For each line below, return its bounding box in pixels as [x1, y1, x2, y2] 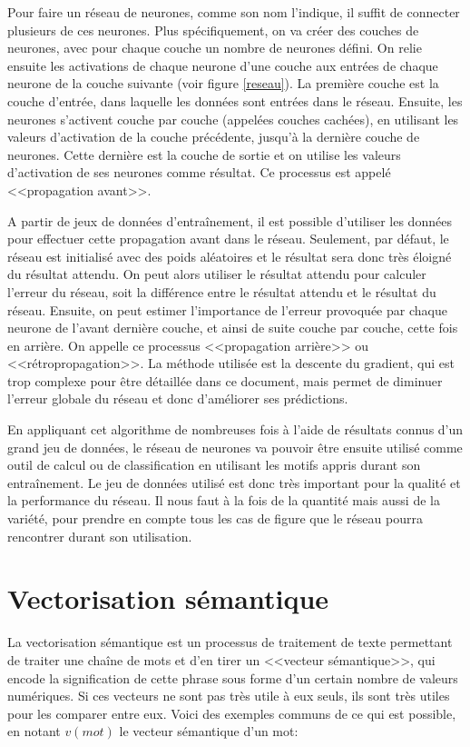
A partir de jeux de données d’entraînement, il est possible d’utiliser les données [7, 211, 452, 230]
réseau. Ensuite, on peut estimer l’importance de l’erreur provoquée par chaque [7, 300, 447, 319]
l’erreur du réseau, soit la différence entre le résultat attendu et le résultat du [7, 282, 436, 301]
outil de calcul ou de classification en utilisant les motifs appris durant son [7, 455, 421, 474]
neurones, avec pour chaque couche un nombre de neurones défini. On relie [7, 38, 422, 57]
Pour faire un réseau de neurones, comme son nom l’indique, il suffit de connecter [7, 3, 460, 21]
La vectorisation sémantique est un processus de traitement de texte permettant [7, 632, 453, 652]
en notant [7, 722, 61, 741]
